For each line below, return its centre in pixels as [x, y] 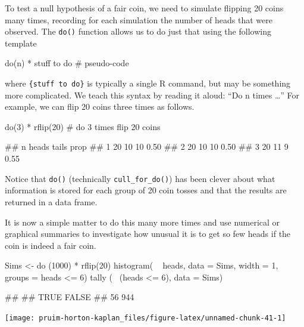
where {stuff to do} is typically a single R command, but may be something [148, 83]
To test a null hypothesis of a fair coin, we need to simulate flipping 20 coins [144, 8]
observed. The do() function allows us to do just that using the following [138, 31]
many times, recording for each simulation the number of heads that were [139, 19]
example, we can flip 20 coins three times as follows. [100, 107]
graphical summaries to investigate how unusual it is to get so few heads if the [148, 234]
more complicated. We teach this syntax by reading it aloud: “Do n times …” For [152, 95]
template [21, 43]
